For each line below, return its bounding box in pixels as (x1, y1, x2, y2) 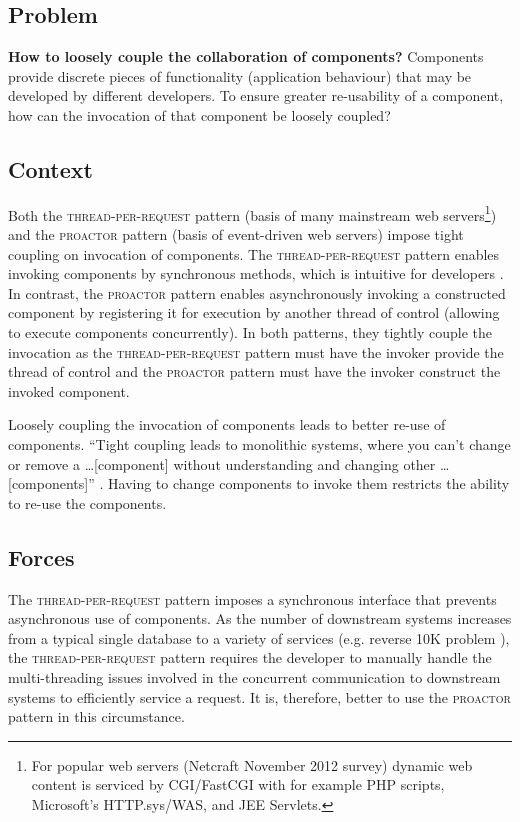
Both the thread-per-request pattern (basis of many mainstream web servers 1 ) (8, 201, 497, 225)
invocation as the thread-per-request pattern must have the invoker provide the (8, 341, 504, 362)
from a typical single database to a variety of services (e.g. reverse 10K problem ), (8, 627, 510, 648)
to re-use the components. (8, 492, 167, 513)
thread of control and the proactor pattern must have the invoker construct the (8, 361, 501, 382)
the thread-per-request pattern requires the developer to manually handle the (8, 647, 492, 668)
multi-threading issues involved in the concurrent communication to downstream (8, 666, 501, 687)
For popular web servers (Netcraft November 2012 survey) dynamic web (31, 754, 473, 775)
